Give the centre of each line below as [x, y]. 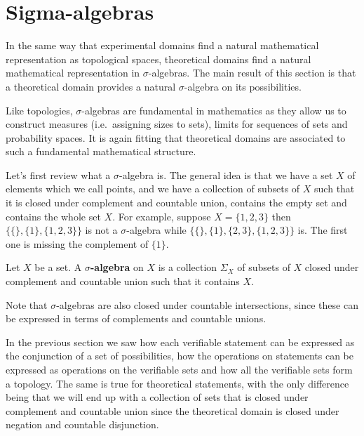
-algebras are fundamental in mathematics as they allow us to [214, 110]
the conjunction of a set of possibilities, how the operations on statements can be [180, 356]
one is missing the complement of [77, 243]
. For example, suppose [162, 216]
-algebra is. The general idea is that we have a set [226, 174]
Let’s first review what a [58, 174]
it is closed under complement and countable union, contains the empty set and [176, 203]
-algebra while [156, 230]
